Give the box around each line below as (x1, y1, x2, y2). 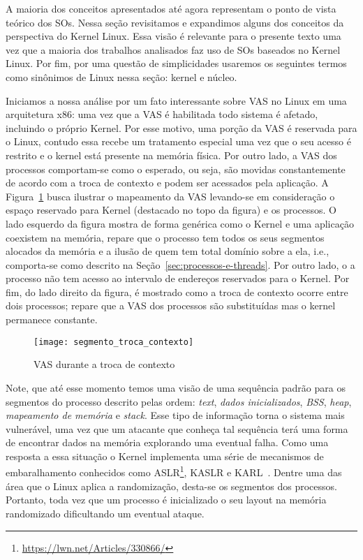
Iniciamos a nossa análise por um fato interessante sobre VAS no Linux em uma (6, 93, 347, 108)
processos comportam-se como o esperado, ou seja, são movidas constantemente (6, 161, 346, 176)
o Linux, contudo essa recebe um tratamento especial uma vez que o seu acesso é (6, 134, 351, 149)
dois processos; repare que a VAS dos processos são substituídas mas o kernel (6, 298, 336, 313)
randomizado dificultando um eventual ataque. (6, 506, 205, 520)
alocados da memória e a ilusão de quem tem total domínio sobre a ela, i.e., (6, 244, 329, 258)
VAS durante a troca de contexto (34, 357, 175, 371)
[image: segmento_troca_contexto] (34, 337, 194, 347)
